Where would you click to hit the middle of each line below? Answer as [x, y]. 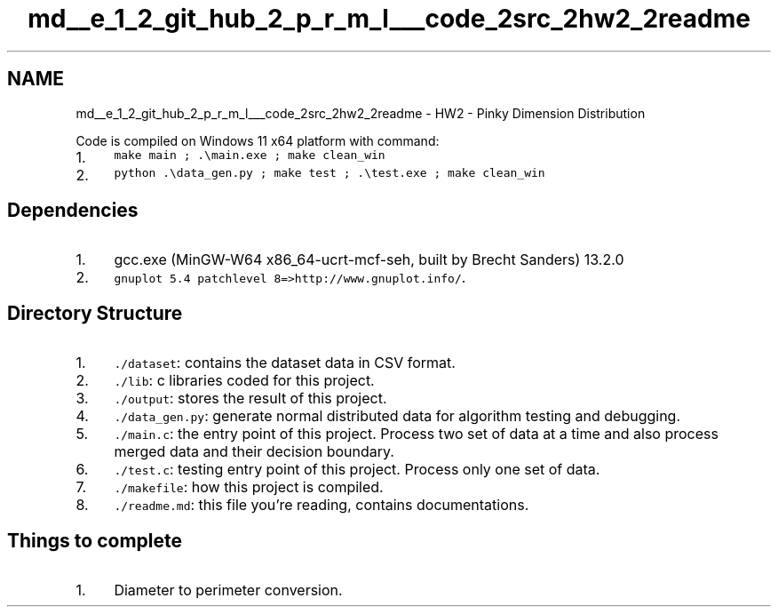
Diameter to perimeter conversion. [228, 590]
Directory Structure [95, 313]
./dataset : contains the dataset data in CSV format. [285, 363]
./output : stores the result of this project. [250, 399]
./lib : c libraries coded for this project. [244, 381]
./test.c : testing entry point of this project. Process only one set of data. [357, 470]
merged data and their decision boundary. [254, 452]
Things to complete [95, 540]
